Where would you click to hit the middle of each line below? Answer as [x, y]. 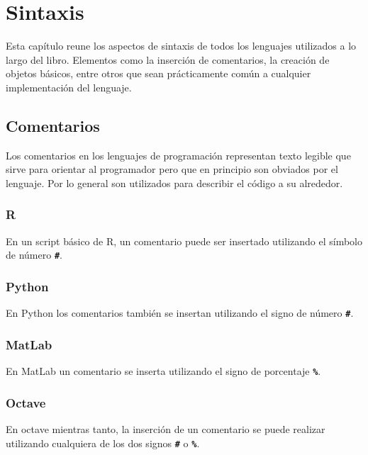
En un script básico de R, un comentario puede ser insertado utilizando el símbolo [184, 241]
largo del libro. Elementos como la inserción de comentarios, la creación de [168, 59]
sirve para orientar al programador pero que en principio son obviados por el [172, 169]
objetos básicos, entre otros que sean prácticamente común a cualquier [158, 73]
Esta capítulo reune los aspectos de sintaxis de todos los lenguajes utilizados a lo [181, 46]
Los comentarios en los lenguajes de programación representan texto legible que [178, 155]
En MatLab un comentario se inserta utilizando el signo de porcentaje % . [163, 371]
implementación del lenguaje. [69, 87]
